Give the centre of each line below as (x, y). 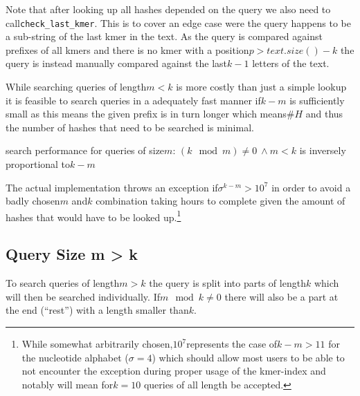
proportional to (38, 164)
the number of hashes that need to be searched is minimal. (130, 127)
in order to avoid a (311, 187)
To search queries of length (63, 283)
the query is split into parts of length (227, 283)
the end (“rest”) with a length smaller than (97, 310)
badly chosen (33, 201)
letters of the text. (291, 63)
